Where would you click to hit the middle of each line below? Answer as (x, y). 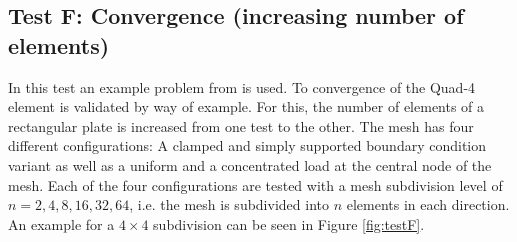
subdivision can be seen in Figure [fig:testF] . (289, 223)
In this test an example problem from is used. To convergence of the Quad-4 (242, 86)
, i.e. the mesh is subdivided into (229, 204)
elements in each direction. (428, 204)
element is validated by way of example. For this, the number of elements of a (246, 106)
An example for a (61, 223)
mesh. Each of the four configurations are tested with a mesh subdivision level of (255, 184)
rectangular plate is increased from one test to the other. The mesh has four (241, 125)
